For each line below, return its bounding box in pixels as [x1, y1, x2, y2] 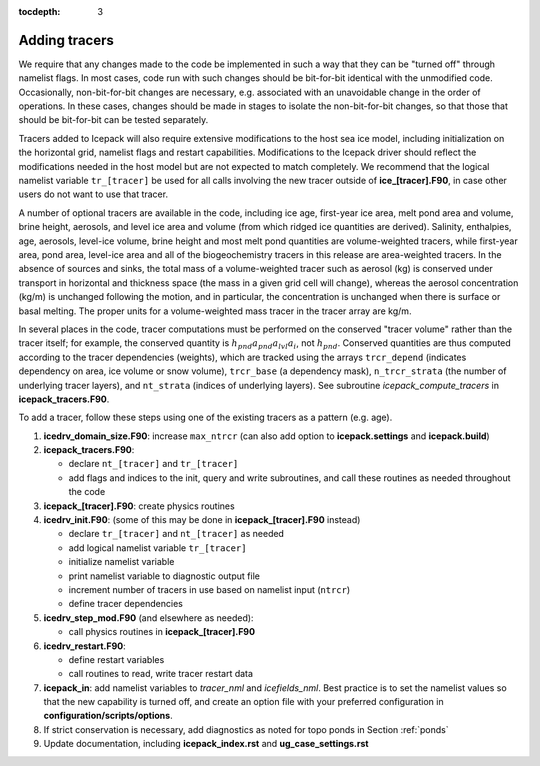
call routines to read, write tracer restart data [68, 668, 254, 680]
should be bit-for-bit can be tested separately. [18, 114, 209, 126]
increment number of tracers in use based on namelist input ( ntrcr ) [68, 583, 351, 595]
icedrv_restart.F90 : [43, 640, 126, 652]
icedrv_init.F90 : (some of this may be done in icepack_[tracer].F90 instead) [43, 514, 361, 526]
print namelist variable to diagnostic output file [68, 570, 260, 582]
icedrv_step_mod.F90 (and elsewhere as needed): [43, 611, 254, 624]
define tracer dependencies [68, 598, 184, 610]
